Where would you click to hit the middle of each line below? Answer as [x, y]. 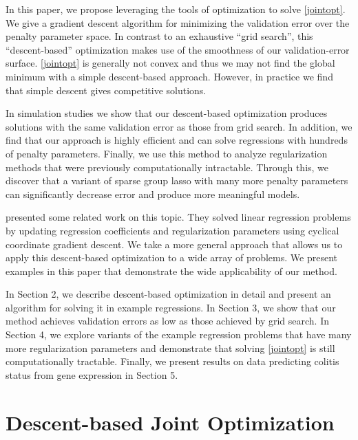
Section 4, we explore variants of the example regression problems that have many [179, 334]
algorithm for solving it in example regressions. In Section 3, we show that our [171, 307]
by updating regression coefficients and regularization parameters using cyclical [172, 230]
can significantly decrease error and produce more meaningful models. [153, 194]
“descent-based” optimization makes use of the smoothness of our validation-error [178, 49]
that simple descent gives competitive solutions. [106, 90]
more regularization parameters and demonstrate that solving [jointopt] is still [170, 348]
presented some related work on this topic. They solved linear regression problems [178, 217]
